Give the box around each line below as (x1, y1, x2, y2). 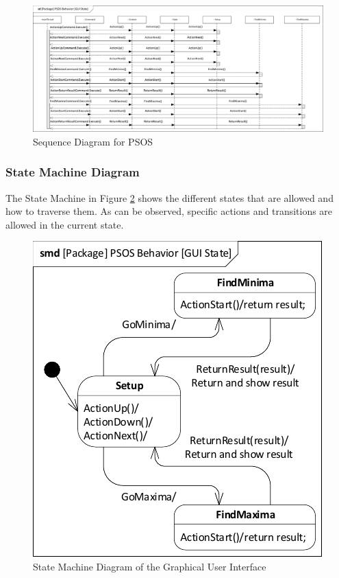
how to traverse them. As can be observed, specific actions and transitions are (5, 204, 333, 218)
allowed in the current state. (5, 217, 124, 231)
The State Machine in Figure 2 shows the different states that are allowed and (5, 190, 334, 205)
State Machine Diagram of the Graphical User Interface (33, 559, 266, 574)
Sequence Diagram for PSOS (33, 134, 153, 148)
